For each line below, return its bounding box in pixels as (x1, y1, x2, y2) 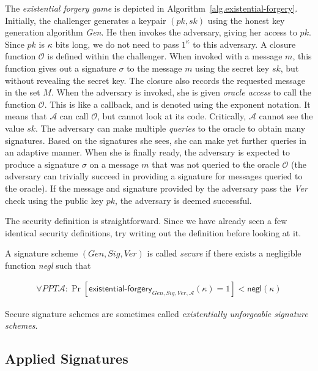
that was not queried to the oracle (152, 157, 279, 170)
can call (59, 110, 89, 122)
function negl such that (5, 258, 91, 271)
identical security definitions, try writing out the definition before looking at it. (5, 226, 301, 239)
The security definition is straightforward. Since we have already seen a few (5, 214, 287, 227)
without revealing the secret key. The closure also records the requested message (5, 73, 306, 86)
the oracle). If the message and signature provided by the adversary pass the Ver (5, 181, 308, 194)
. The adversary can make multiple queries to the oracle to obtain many (35, 121, 306, 134)
